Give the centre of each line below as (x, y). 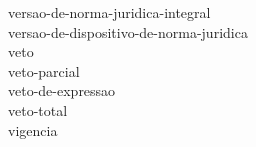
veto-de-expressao (62, 90)
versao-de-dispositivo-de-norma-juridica (128, 31)
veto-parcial (44, 70)
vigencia (33, 129)
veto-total (38, 109)
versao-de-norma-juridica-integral (109, 12)
